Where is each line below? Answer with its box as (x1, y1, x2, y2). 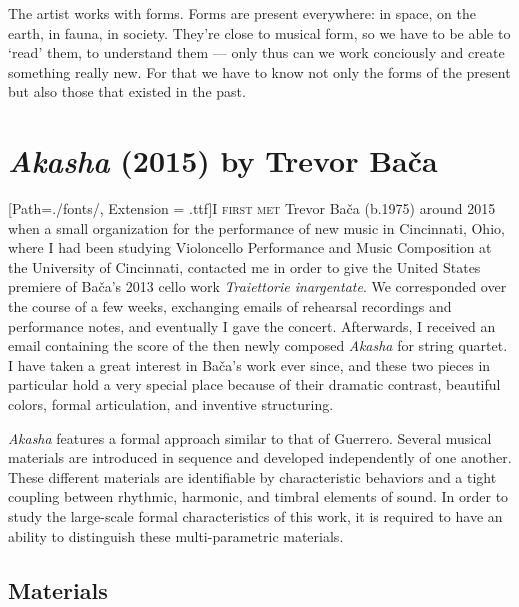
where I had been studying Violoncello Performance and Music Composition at (8, 237, 492, 258)
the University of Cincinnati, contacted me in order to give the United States (8, 256, 481, 277)
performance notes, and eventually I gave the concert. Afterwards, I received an (8, 315, 496, 336)
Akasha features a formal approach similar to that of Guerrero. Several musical (8, 427, 492, 448)
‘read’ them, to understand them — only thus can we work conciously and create (8, 42, 505, 63)
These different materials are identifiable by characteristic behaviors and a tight (8, 466, 497, 487)
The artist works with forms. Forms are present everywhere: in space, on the (8, 3, 476, 23)
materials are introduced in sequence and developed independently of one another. (8, 447, 512, 468)
